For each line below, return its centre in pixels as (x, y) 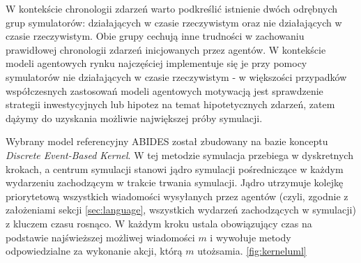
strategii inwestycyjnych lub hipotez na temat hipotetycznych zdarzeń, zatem (170, 104)
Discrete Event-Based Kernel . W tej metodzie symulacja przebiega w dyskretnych (179, 155)
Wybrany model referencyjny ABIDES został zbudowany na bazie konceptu (167, 141)
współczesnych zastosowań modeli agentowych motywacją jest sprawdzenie (164, 90)
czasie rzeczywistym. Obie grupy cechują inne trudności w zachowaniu (155, 36)
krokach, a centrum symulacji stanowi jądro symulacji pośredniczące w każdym (175, 168)
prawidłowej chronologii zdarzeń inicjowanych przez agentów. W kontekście (166, 49)
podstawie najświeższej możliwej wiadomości (100, 237)
